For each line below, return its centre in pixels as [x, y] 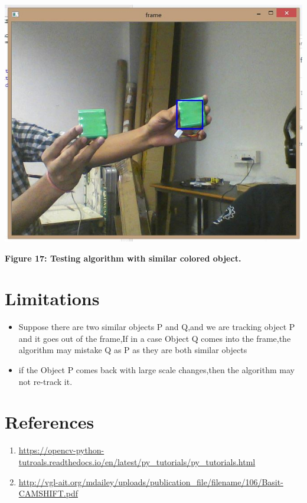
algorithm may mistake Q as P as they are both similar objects [133, 350]
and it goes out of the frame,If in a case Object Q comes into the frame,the [155, 338]
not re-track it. [45, 381]
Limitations [52, 298]
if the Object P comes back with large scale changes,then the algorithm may [156, 370]
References [50, 422]
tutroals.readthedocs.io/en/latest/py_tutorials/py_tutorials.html [137, 461]
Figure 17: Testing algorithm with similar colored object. [123, 258]
